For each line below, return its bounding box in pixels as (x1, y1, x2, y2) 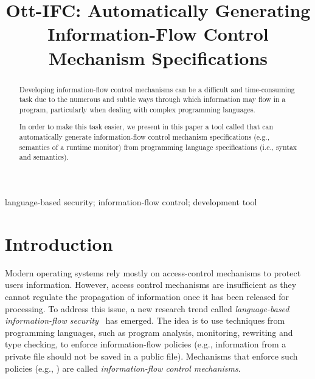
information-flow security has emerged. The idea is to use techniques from (5, 314, 285, 327)
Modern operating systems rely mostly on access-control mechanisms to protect (5, 266, 301, 279)
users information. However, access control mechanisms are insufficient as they (5, 278, 297, 291)
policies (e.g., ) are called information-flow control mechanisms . (5, 361, 241, 374)
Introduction (5, 231, 113, 256)
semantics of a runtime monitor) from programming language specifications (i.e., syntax (19, 142, 297, 152)
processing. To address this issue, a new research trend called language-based (5, 302, 289, 315)
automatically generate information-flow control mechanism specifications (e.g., (19, 132, 269, 142)
